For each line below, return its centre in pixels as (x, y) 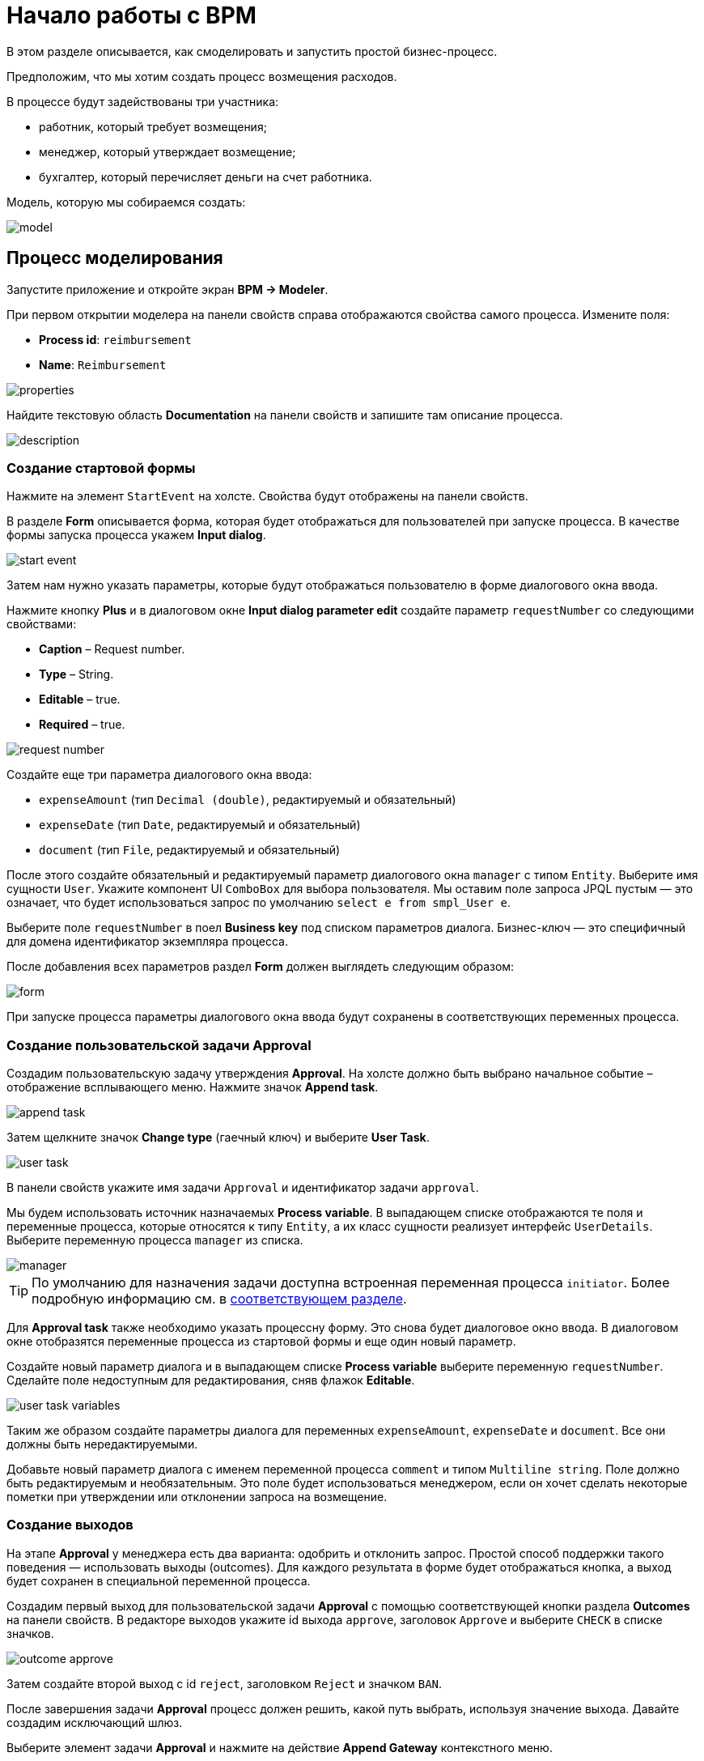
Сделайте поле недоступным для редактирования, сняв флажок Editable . (211, 1380)
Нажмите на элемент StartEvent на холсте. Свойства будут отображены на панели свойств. (267, 496)
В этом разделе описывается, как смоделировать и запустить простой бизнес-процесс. (252, 51)
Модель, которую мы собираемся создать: (126, 202)
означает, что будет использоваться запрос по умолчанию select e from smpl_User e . (259, 903)
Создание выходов (70, 1525)
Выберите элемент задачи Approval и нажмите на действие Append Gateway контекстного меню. (280, 1747)
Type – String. (76, 674)
